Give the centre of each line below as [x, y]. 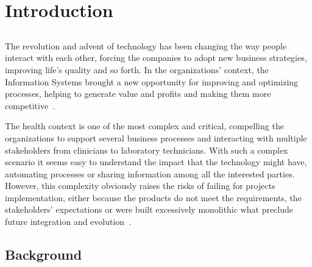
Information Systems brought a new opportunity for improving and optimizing [152, 81]
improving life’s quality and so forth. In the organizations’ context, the [137, 69]
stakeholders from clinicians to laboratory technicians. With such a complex [147, 150]
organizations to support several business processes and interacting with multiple [156, 137]
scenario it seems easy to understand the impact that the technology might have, [156, 162]
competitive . [30, 105]
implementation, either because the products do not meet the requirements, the [153, 197]
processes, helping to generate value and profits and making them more [138, 94]
